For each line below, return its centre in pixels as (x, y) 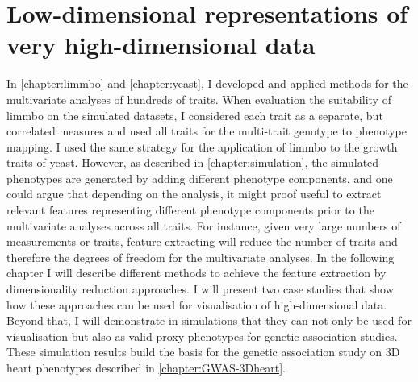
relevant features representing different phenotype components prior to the (190, 210)
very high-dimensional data (161, 45)
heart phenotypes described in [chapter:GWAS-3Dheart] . (146, 367)
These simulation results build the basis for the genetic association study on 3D (203, 352)
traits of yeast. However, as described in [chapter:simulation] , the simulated (193, 162)
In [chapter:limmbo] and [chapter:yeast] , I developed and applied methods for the (207, 83)
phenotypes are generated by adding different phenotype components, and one (200, 178)
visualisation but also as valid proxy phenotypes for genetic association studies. (202, 336)
